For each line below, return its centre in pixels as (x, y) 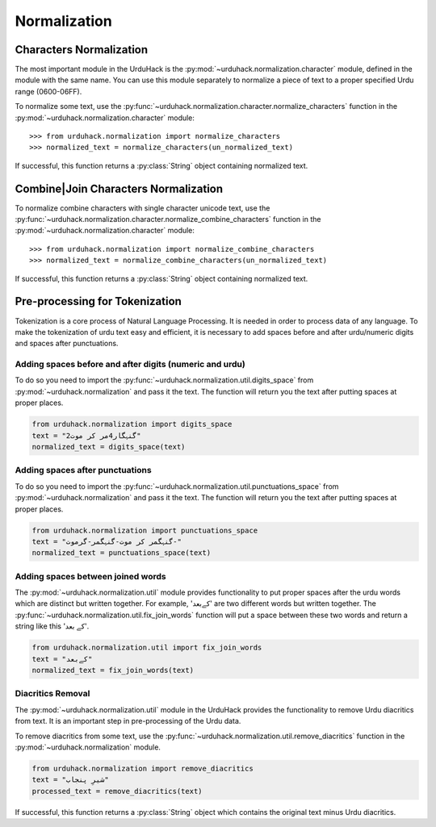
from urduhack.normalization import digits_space (132, 424)
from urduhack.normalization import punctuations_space (145, 530)
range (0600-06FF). (48, 91)
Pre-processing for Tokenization (98, 301)
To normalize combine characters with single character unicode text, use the (143, 208)
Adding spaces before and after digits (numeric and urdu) (130, 365)
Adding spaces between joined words (90, 576)
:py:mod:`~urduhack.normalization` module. (88, 747)
